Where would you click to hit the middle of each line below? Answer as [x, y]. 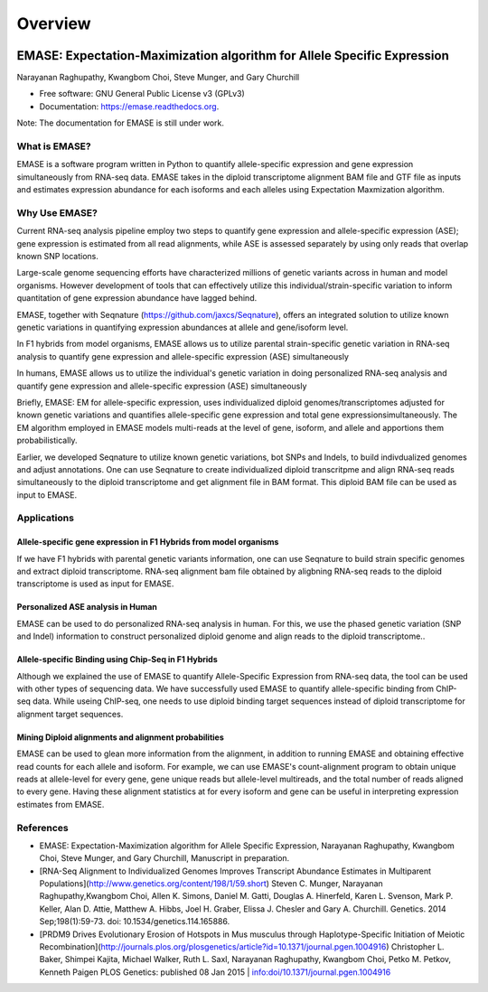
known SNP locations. [58, 257]
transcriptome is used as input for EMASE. [95, 584]
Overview [54, 23]
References [42, 828]
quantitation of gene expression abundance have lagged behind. [137, 298]
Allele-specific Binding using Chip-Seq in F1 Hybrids [117, 660]
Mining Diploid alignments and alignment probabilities [121, 737]
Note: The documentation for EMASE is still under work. [121, 123]
